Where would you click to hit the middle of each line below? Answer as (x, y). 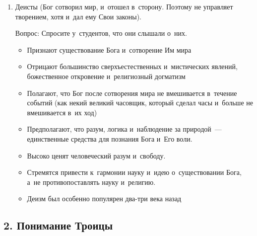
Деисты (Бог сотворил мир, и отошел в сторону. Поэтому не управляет (124, 6)
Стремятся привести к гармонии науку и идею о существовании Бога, (134, 172)
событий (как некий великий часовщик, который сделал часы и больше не (140, 103)
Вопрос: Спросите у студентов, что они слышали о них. (101, 33)
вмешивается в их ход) (62, 112)
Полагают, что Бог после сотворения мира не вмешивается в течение (132, 93)
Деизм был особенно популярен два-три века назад (104, 198)
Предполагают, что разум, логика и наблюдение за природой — (124, 129)
